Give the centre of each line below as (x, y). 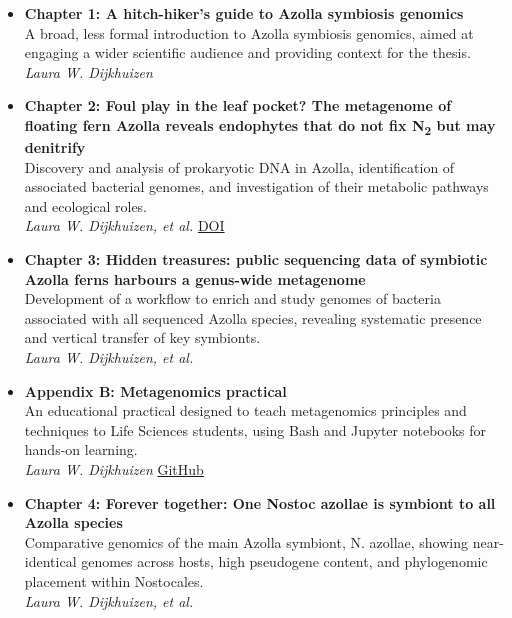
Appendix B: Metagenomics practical (155, 390)
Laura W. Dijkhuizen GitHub (114, 469)
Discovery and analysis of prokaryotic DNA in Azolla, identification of (239, 166)
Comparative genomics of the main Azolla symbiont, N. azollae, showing (246, 541)
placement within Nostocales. (114, 580)
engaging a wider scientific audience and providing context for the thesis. (247, 52)
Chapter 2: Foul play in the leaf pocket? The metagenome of (238, 105)
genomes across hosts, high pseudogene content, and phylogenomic (284, 561)
